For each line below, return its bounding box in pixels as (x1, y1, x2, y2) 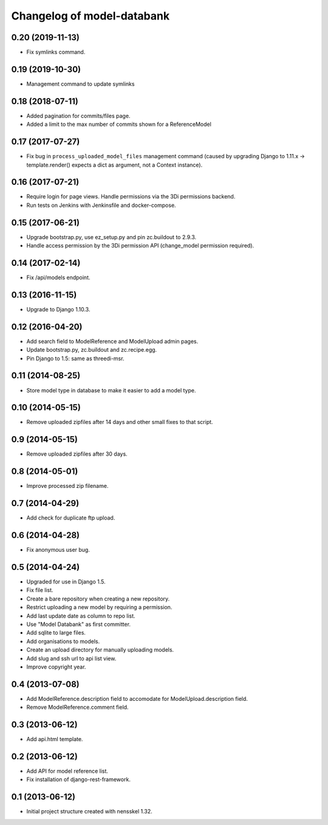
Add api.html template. (26, 736, 83, 743)
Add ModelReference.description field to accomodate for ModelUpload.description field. (26, 695, 248, 702)
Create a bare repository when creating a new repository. (26, 595, 170, 602)
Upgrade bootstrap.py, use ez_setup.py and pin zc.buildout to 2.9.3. (26, 233, 197, 240)
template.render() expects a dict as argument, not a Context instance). (26, 161, 203, 169)
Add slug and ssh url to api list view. (26, 655, 117, 662)
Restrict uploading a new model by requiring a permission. (26, 604, 173, 611)
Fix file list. (26, 587, 54, 594)
